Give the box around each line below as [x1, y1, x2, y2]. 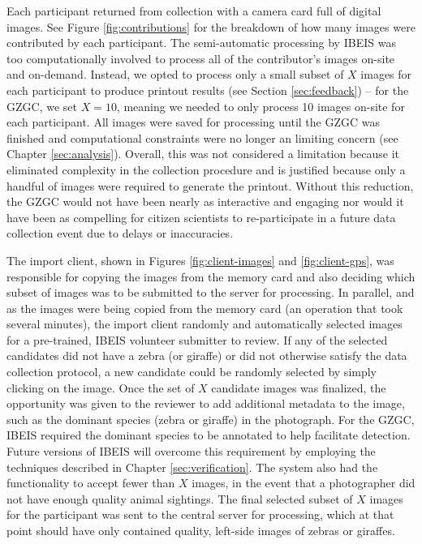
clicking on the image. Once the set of [6, 379, 195, 396]
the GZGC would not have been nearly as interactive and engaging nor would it [6, 193, 404, 210]
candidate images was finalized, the [211, 379, 386, 396]
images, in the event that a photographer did [192, 474, 416, 491]
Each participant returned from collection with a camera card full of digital [6, 2, 381, 19]
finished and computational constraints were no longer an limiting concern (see [6, 129, 398, 146]
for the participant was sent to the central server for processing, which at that [6, 506, 394, 523]
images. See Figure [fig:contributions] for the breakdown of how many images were [6, 18, 416, 35]
